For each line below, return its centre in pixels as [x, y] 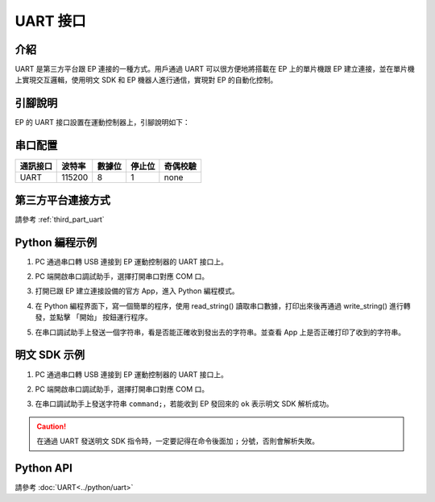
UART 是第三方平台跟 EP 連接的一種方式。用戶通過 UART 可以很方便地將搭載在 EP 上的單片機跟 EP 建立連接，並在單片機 [215, 69]
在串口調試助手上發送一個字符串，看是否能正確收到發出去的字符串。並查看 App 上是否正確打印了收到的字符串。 [220, 332]
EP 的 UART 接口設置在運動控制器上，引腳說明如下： [103, 122]
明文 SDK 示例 [50, 355]
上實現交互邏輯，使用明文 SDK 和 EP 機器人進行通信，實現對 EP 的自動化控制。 [146, 80]
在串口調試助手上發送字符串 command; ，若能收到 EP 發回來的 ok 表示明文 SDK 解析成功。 [184, 404]
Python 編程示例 [56, 242]
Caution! [52, 426]
